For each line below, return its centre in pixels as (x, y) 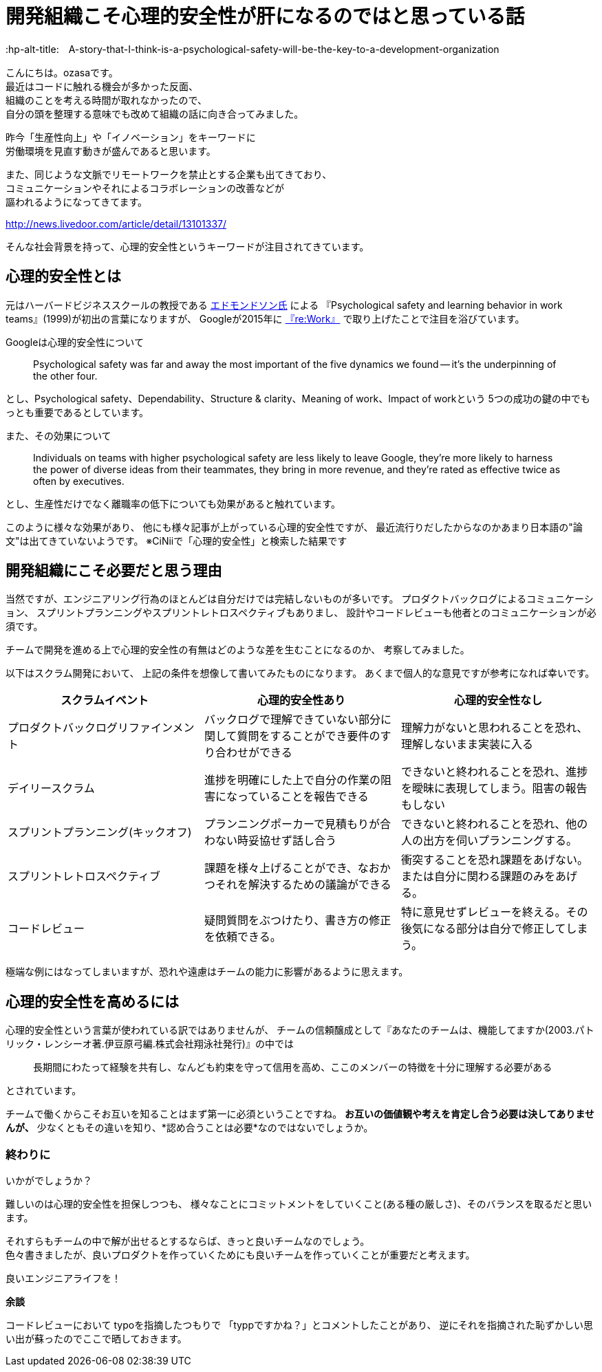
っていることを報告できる (303, 797)
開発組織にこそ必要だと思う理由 (114, 571)
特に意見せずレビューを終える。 (483, 912)
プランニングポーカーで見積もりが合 (298, 824)
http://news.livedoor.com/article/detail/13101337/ (116, 224)
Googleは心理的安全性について (75, 342)
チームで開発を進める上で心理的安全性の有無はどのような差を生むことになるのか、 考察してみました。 (238, 650)
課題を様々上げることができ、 (281, 868)
